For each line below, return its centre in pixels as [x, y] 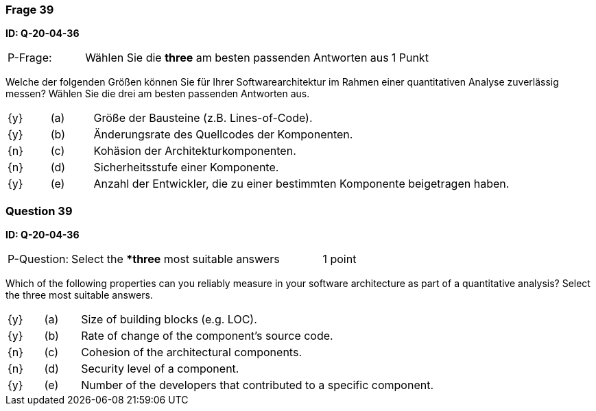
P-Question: [38, 259]
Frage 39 [30, 10]
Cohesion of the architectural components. [191, 352]
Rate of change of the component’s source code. [207, 336]
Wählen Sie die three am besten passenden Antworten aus [237, 58]
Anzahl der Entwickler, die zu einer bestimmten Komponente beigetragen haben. [301, 184]
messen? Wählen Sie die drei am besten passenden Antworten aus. [158, 94]
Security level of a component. [160, 369]
